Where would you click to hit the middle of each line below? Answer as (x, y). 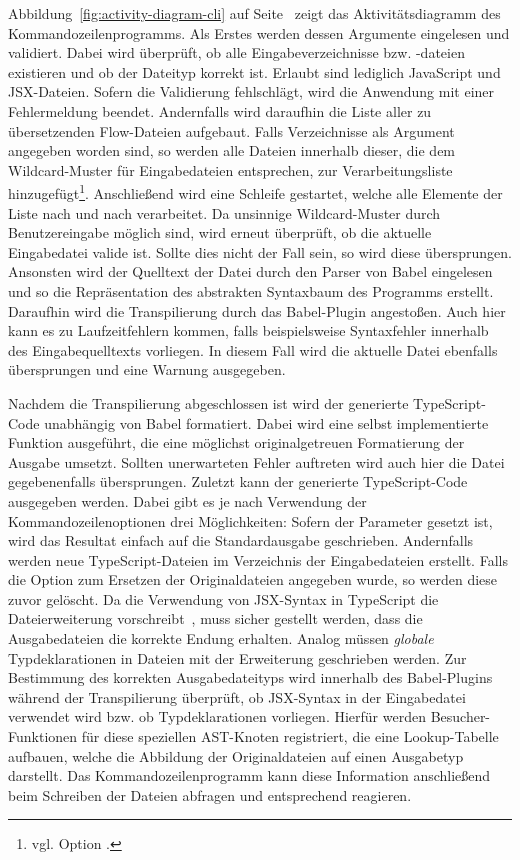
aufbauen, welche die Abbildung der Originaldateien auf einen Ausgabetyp (236, 755)
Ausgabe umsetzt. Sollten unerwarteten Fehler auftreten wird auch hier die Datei (256, 461)
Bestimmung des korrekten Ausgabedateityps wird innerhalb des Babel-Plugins (250, 677)
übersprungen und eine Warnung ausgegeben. (147, 369)
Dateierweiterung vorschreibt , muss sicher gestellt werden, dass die (215, 618)
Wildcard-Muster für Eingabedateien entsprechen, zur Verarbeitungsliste (230, 169)
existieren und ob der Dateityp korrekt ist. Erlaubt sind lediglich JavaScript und (254, 71)
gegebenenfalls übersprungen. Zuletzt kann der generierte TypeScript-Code (238, 481)
